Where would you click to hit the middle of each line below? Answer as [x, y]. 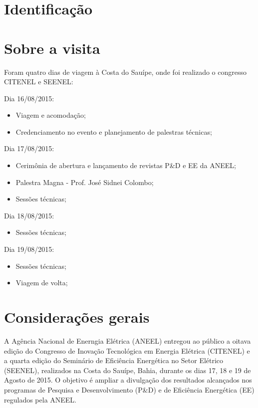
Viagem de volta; [42, 283]
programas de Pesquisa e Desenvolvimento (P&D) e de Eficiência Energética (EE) [129, 389]
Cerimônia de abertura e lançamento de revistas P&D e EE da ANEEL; [126, 165]
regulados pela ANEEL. [40, 399]
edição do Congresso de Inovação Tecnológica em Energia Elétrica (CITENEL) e [127, 350]
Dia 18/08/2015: [29, 215]
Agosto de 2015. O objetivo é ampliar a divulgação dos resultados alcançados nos [128, 380]
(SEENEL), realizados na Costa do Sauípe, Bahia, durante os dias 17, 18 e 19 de [128, 370]
